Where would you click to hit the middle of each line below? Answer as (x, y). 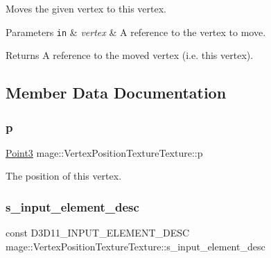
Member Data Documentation (116, 93)
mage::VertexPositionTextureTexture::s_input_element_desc (135, 246)
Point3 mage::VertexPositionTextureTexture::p (104, 152)
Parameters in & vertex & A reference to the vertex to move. (136, 32)
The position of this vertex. (64, 176)
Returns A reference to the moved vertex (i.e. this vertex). (130, 55)
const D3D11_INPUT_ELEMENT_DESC (98, 233)
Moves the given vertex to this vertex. (86, 8)
